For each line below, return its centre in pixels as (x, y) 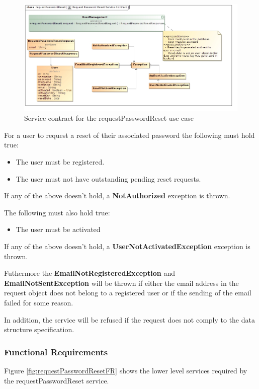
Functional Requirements (56, 352)
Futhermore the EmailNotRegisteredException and (90, 273)
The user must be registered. (60, 162)
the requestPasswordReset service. (57, 380)
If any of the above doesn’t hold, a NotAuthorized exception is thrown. (117, 196)
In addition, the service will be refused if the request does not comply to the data (129, 319)
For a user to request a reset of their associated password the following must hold (129, 135)
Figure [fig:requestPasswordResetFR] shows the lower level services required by (126, 370)
